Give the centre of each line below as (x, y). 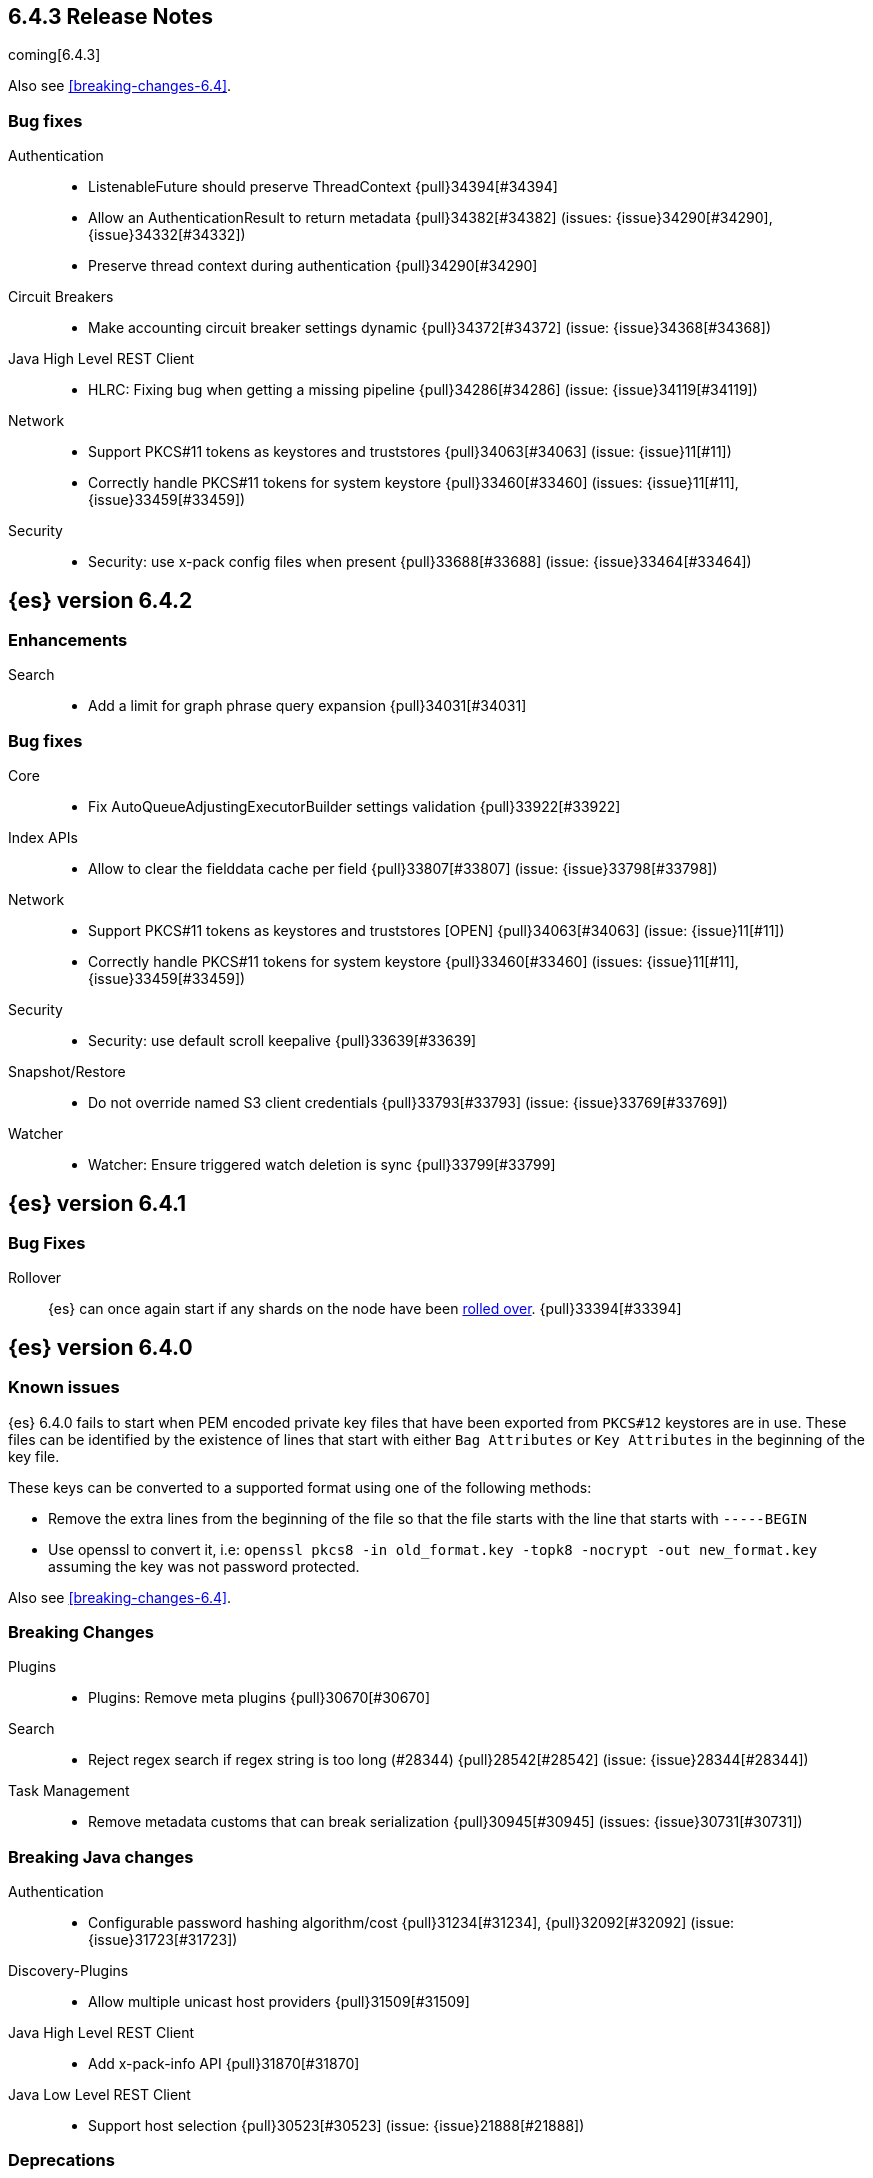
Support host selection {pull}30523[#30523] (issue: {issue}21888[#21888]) (336, 2126)
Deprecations (61, 2160)
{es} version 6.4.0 (100, 1347)
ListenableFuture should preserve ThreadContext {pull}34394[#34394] (323, 187)
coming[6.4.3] (54, 55)
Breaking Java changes (101, 1856)
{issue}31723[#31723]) (163, 1940)
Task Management (69, 1791)
